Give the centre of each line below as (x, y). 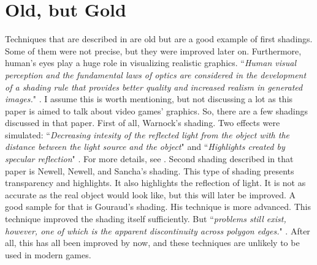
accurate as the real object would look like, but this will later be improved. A (150, 194)
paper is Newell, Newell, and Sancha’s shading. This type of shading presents (150, 170)
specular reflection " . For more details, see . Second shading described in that (149, 159)
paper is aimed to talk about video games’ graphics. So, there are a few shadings (157, 110)
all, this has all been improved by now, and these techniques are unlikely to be (152, 243)
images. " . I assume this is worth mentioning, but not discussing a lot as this (149, 99)
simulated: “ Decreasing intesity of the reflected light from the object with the (147, 134)
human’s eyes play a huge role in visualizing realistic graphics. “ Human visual (151, 63)
